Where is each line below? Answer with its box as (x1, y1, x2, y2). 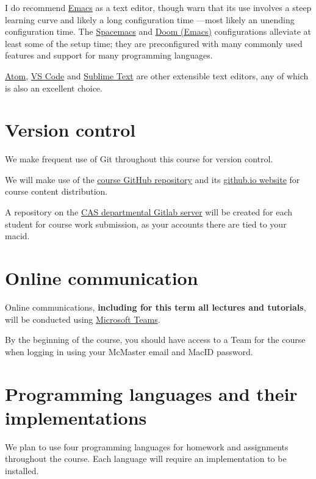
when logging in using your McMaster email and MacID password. (5, 345, 253, 358)
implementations (5, 405, 147, 430)
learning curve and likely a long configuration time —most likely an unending (5, 13, 295, 26)
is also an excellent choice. (5, 81, 102, 94)
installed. (5, 464, 39, 477)
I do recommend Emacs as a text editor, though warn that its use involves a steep (5, 1, 312, 13)
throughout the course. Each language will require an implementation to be (5, 452, 287, 465)
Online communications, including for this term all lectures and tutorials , (5, 300, 306, 313)
